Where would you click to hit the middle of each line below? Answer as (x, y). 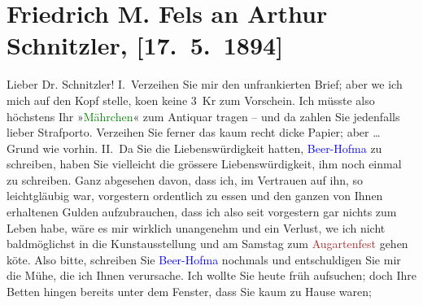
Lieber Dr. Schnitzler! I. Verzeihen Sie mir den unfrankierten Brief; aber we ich (205, 84)
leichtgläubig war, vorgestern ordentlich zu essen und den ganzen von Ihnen (195, 196)
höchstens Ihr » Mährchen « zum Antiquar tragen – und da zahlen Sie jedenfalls (203, 116)
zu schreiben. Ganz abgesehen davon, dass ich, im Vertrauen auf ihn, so (185, 179)
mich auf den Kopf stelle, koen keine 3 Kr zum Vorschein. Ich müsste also (191, 100)
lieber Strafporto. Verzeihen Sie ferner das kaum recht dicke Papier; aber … (194, 132)
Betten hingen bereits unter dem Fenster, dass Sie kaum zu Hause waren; (189, 292)
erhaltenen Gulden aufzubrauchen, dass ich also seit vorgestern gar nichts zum (202, 212)
